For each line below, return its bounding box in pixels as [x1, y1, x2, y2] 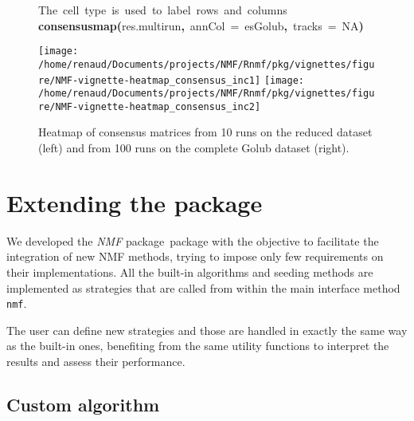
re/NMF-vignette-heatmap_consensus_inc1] [38, 74, 261, 86]
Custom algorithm [6, 391, 160, 416]
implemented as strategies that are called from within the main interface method [6, 279, 400, 296]
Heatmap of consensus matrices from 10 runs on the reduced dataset [38, 124, 373, 140]
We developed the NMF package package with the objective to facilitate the [6, 232, 379, 249]
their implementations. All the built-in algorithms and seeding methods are [6, 263, 373, 280]
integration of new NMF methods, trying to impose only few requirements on [6, 248, 384, 265]
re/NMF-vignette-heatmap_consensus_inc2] [38, 100, 261, 112]
